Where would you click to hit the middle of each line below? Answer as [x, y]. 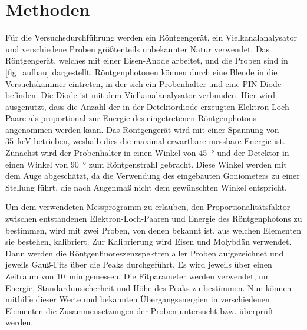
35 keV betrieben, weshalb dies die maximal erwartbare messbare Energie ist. [145, 141]
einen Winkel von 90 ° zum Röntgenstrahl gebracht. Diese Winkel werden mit [146, 164]
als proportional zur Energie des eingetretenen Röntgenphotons [143, 118]
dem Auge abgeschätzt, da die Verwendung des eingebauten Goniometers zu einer [153, 176]
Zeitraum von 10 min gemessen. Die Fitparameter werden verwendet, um [138, 276]
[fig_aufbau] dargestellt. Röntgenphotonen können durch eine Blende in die [141, 71]
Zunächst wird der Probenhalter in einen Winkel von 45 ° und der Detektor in [147, 153]
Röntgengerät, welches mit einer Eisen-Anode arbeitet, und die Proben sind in [147, 60]
